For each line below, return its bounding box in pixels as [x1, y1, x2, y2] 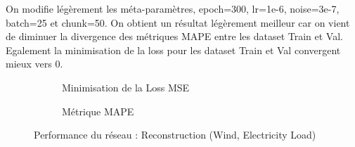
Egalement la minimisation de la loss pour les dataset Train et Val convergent [6, 42, 341, 57]
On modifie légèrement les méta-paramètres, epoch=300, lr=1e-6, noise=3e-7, [6, 1, 340, 15]
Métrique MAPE [62, 103, 134, 118]
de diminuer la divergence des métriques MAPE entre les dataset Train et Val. [6, 29, 343, 44]
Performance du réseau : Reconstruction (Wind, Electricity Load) [34, 127, 316, 142]
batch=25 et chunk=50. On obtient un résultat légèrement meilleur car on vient [6, 15, 350, 30]
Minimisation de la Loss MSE [62, 79, 190, 94]
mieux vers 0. [6, 56, 63, 71]
